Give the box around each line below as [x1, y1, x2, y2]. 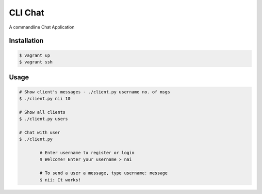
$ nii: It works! [39, 177, 81, 182]
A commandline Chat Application [9, 24, 75, 30]
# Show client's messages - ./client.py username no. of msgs [19, 89, 170, 94]
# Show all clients [19, 109, 65, 115]
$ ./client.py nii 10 [19, 96, 71, 101]
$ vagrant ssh [19, 59, 53, 65]
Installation [9, 37, 44, 45]
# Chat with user [19, 130, 61, 135]
